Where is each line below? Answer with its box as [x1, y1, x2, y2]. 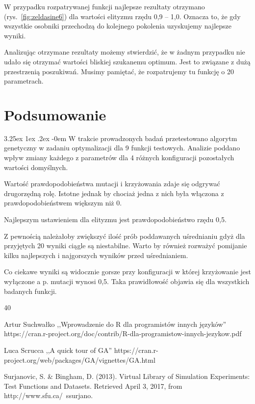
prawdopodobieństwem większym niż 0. [4, 198, 122, 208]
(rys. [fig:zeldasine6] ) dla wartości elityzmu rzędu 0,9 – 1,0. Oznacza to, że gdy [4, 11, 241, 21]
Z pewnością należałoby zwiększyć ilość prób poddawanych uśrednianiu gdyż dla [4, 231, 245, 241]
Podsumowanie [4, 104, 106, 124]
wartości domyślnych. [4, 162, 68, 172]
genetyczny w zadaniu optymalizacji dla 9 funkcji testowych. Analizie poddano [4, 143, 240, 153]
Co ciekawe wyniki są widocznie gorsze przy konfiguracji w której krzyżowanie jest [4, 266, 251, 277]
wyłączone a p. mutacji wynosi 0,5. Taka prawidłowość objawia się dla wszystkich [4, 276, 250, 286]
